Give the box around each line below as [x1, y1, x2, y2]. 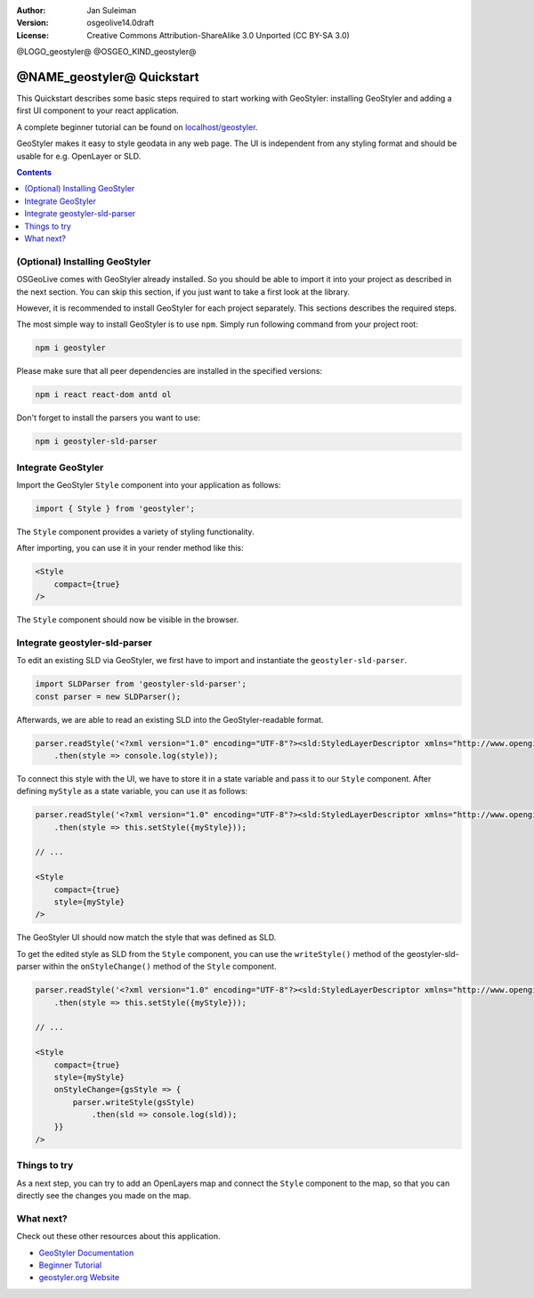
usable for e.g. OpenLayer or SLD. [16, 150, 142, 161]
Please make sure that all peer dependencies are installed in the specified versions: [16, 366, 323, 377]
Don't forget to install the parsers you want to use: [16, 412, 200, 423]
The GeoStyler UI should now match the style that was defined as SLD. [16, 932, 277, 943]
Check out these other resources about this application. [16, 1231, 222, 1242]
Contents [16, 167, 53, 178]
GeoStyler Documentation [38, 1247, 134, 1258]
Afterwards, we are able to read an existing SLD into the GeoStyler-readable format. [16, 714, 324, 725]
